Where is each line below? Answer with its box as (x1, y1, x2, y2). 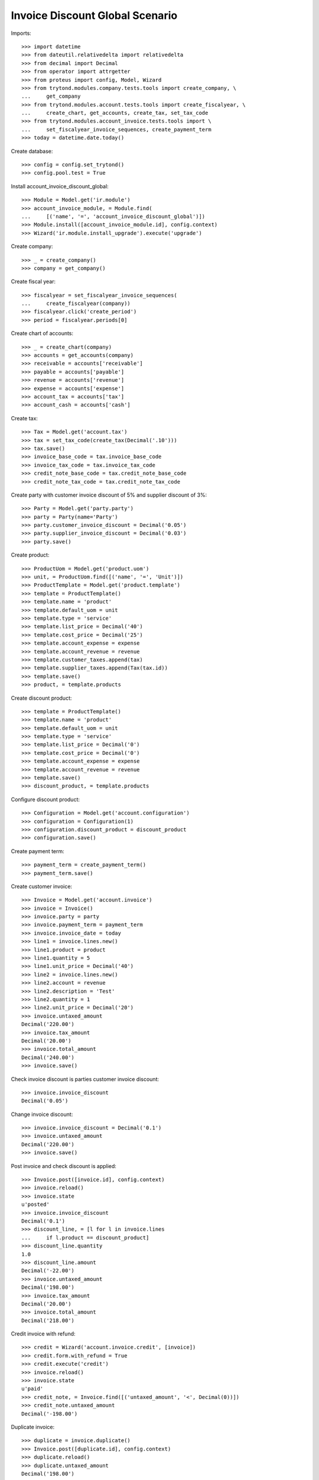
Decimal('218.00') (21, 1317, 75, 1324)
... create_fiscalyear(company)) (21, 300, 131, 307)
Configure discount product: (11, 796, 80, 803)
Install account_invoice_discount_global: (11, 182, 109, 189)
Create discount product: (11, 694, 72, 702)
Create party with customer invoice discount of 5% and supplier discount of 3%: (11, 491, 207, 498)
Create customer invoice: (11, 883, 73, 890)
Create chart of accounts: (11, 330, 74, 337)
